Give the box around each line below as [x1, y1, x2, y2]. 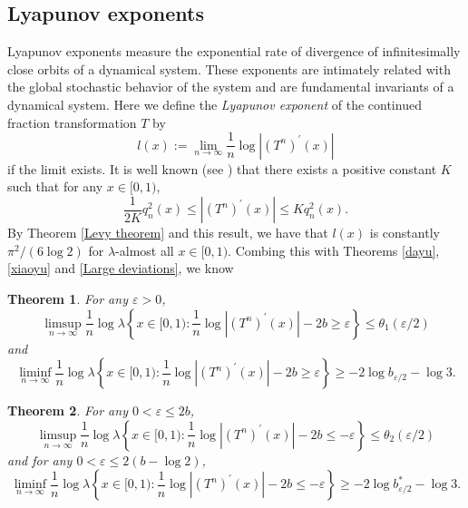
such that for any [7, 177, 103, 196]
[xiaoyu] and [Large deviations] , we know [7, 259, 234, 278]
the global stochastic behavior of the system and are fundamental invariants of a [7, 77, 454, 96]
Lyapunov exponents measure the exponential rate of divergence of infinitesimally [7, 42, 461, 61]
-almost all [115, 240, 174, 259]
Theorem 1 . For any [7, 289, 128, 308]
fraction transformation [7, 112, 137, 132]
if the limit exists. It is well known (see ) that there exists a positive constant [7, 159, 437, 178]
